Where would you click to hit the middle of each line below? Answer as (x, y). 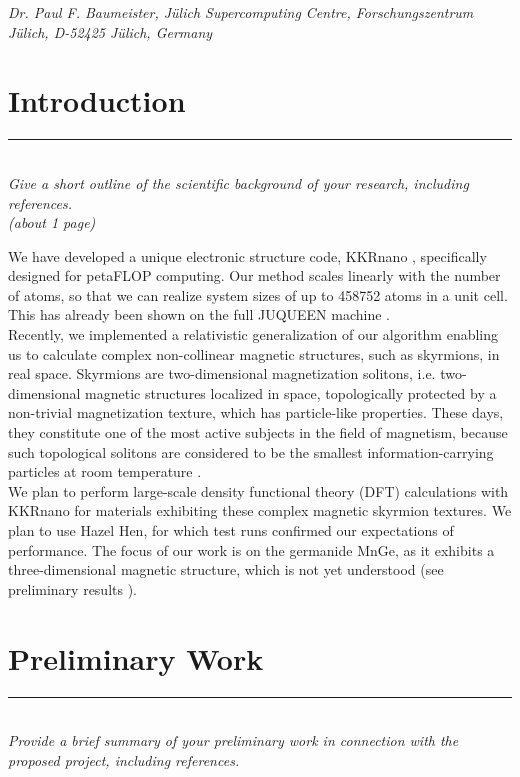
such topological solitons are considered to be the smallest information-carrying (251, 451)
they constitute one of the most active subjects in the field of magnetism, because (258, 432)
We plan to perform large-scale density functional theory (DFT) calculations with (258, 490)
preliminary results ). (73, 588)
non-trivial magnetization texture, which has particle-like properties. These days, (256, 412)
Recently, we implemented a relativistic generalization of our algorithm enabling (253, 334)
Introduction (97, 100)
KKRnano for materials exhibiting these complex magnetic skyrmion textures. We (260, 510)
